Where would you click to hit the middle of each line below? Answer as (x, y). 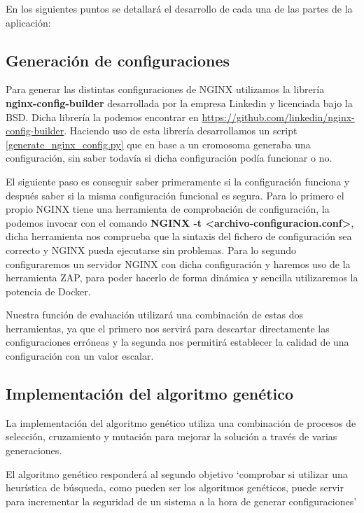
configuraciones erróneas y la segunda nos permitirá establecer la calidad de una (177, 342)
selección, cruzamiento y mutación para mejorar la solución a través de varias (171, 436)
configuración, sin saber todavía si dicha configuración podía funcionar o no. (169, 158)
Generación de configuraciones (118, 60)
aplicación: (28, 22)
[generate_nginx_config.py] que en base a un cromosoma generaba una (158, 144)
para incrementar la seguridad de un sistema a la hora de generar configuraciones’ (181, 501)
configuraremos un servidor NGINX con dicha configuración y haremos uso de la (178, 263)
